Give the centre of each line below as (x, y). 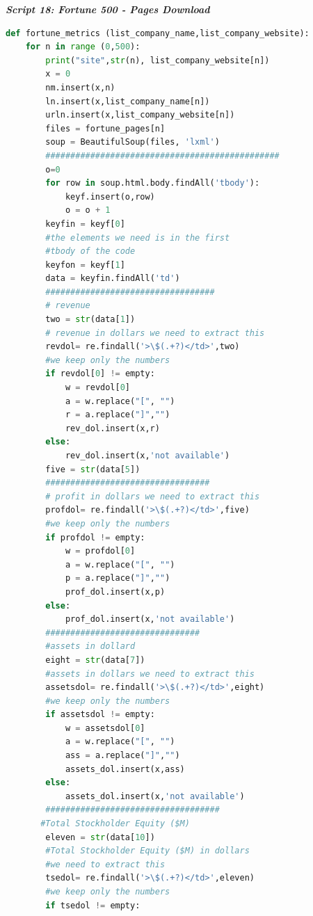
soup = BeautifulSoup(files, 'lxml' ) (133, 142)
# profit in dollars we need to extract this (153, 496)
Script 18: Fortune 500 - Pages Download (108, 9)
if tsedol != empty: (93, 905)
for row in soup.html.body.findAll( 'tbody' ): (153, 183)
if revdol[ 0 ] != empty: (100, 374)
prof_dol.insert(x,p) (115, 592)
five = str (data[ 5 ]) (93, 469)
